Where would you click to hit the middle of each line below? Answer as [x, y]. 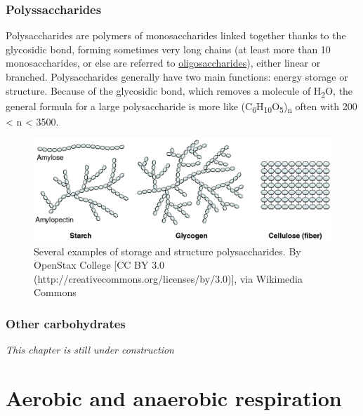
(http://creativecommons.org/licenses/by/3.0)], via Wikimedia [168, 278]
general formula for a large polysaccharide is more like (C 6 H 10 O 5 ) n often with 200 [181, 107]
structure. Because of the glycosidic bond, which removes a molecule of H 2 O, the [179, 91]
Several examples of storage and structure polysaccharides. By [167, 251]
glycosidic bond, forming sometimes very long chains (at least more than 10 [168, 49]
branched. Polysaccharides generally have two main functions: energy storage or [177, 76]
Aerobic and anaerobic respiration [174, 397]
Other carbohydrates [66, 323]
